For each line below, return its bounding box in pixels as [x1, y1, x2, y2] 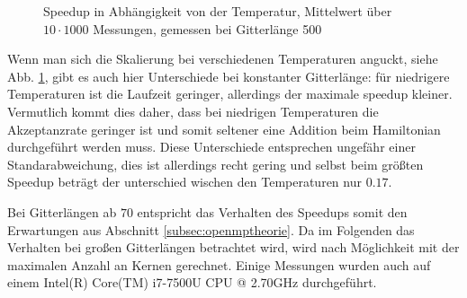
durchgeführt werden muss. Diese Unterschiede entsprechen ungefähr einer [7, 137, 416, 156]
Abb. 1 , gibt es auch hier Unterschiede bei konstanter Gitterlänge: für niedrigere [7, 66, 450, 85]
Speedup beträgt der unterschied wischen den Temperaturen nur [7, 172, 362, 191]
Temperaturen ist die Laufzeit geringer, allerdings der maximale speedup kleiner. [7, 84, 453, 103]
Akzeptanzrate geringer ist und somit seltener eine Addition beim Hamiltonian [7, 119, 441, 138]
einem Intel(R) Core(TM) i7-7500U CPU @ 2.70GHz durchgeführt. [7, 273, 377, 292]
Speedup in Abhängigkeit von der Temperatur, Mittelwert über [43, 2, 392, 20]
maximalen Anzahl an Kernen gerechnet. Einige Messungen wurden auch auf [7, 255, 431, 274]
